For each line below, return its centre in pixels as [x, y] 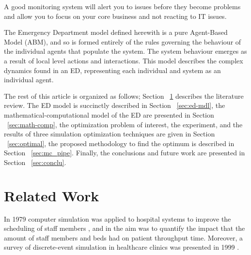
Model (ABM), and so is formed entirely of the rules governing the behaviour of [123, 41]
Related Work [52, 195]
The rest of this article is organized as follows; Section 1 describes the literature [124, 96]
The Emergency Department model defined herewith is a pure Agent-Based [116, 32]
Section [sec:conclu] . [35, 162]
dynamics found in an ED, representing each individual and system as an [112, 70]
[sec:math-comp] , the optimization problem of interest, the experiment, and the [125, 124]
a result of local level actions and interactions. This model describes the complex [124, 60]
